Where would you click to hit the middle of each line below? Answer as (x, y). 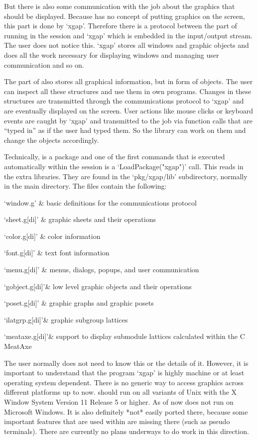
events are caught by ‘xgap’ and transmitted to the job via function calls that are (128, 120)
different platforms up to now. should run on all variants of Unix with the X (121, 392)
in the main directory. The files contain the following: (85, 186)
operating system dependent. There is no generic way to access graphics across (124, 382)
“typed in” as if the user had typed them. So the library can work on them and (125, 130)
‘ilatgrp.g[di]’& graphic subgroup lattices (66, 319)
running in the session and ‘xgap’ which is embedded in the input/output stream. (128, 35)
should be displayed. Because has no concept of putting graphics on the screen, (125, 16)
